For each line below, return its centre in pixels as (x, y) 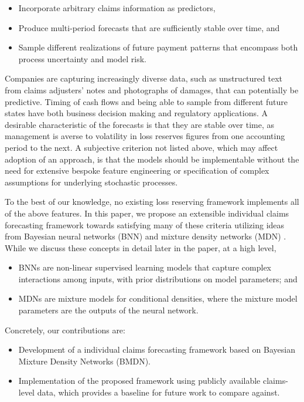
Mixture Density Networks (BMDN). (84, 361)
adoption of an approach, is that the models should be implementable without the (152, 159)
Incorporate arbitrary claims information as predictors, (117, 8)
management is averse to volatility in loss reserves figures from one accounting (145, 136)
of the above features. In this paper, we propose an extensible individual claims (147, 213)
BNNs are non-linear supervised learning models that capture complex (145, 267)
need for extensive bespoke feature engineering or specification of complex (137, 170)
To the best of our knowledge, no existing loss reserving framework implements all (152, 202)
